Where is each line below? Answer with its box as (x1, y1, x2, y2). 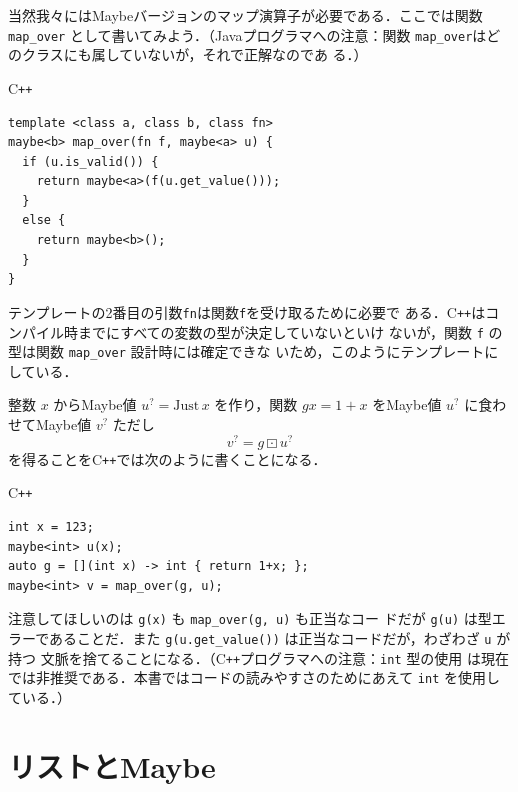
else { (22, 213, 66, 228)
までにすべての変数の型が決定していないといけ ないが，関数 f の (77, 321, 503, 342)
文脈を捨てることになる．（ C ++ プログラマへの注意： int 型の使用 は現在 (40, 647, 509, 668)
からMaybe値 (53, 394, 137, 415)
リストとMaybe (8, 745, 216, 786)
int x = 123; (8, 519, 94, 534)
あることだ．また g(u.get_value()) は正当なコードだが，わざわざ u (49, 628, 492, 649)
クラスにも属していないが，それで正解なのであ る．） (21, 44, 368, 65)
